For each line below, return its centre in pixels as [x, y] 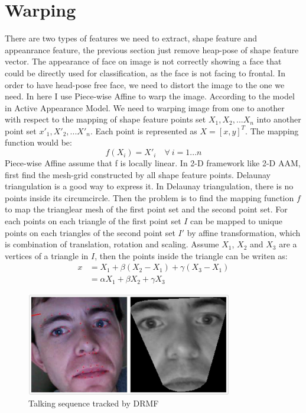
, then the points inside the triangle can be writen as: [191, 255]
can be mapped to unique [237, 221]
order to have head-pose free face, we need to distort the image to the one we [145, 84]
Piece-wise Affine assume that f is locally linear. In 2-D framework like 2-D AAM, [153, 163]
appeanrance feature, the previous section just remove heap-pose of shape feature [152, 49]
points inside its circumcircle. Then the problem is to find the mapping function [149, 197]
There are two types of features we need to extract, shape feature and [131, 38]
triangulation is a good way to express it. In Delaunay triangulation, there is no [149, 186]
